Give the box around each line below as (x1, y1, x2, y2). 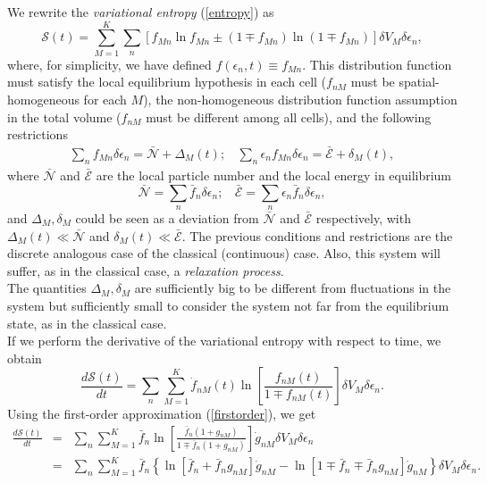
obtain (7, 348, 42, 367)
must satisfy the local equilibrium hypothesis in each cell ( (7, 72, 327, 91)
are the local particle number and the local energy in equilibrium (96, 165, 452, 184)
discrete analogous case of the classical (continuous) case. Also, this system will (7, 244, 441, 262)
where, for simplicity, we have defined (7, 54, 212, 73)
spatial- (399, 72, 440, 91)
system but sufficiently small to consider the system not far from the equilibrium (7, 296, 449, 314)
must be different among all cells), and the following (146, 107, 432, 126)
